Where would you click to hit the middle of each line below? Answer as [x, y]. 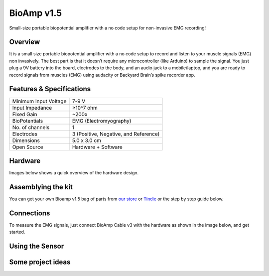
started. [17, 232]
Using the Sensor [37, 246]
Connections [30, 213]
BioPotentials [28, 121]
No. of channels [31, 127]
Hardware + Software [97, 147]
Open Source [28, 147]
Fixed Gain [25, 114]
